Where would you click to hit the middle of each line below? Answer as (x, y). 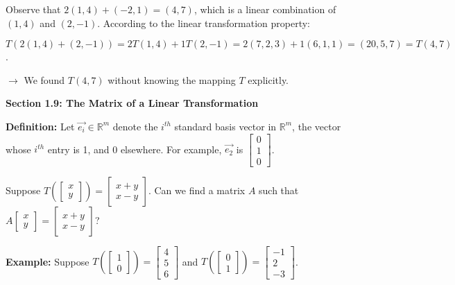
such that (279, 190)
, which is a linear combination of (265, 9)
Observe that (33, 9)
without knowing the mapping (172, 79)
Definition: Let (40, 126)
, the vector (317, 126)
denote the (135, 126)
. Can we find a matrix (197, 190)
